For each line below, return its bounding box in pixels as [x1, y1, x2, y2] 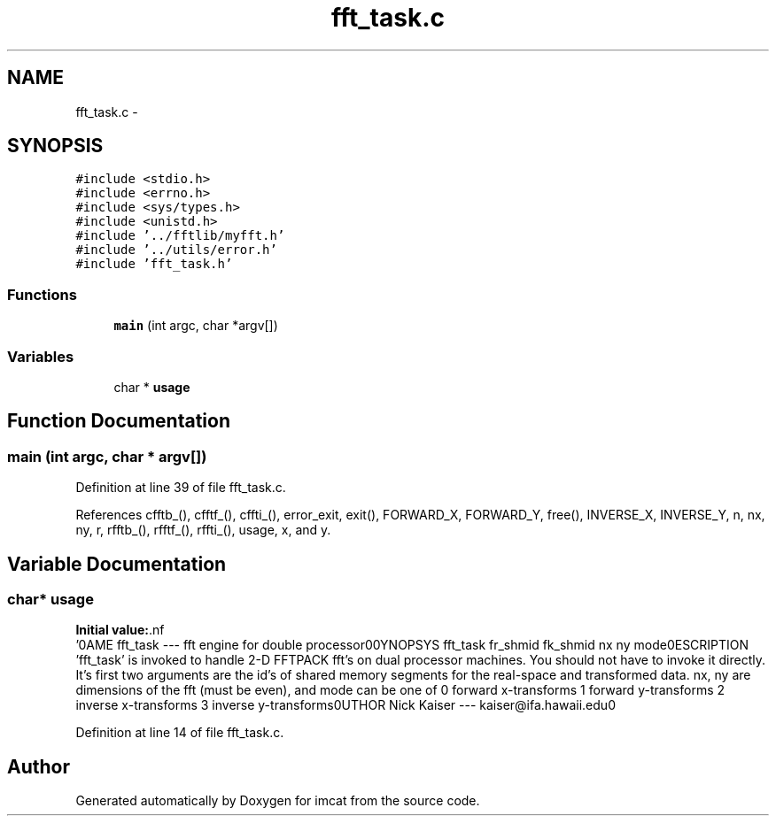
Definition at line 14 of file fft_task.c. [75, 725, 284, 741]
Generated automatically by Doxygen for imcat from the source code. [75, 793, 480, 809]
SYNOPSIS [7, 135, 104, 158]
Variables [7, 347, 74, 365]
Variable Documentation [7, 552, 227, 575]
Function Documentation [7, 410, 230, 433]
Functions [7, 285, 77, 304]
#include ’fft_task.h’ [75, 257, 233, 272]
